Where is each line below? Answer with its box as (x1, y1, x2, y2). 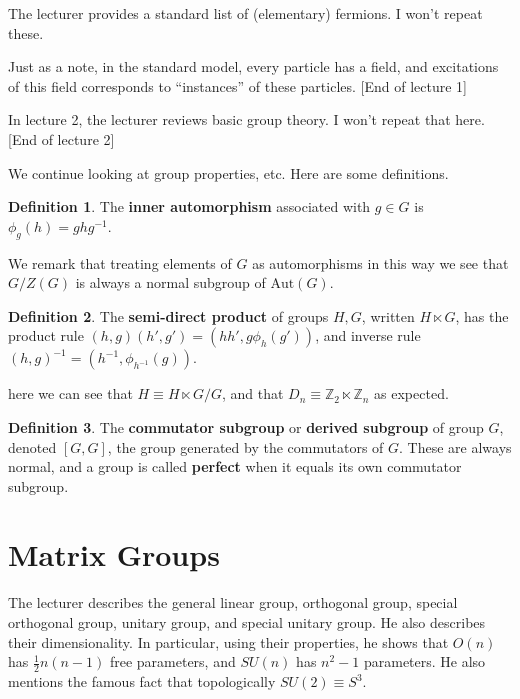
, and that (221, 383, 284, 404)
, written (361, 305, 415, 326)
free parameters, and (109, 651, 236, 672)
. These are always (399, 436, 512, 457)
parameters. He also (363, 651, 486, 672)
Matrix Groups (8, 534, 220, 575)
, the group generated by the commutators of (107, 436, 384, 457)
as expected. (374, 383, 449, 404)
